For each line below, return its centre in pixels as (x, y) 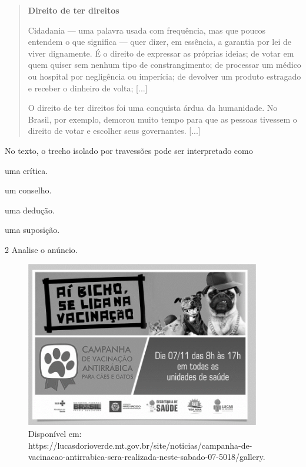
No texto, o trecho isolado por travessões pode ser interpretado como (129, 150)
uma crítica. (26, 170)
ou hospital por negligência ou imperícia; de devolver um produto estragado (164, 76)
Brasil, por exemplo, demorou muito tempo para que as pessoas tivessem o (162, 119)
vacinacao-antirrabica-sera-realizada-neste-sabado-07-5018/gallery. (147, 457)
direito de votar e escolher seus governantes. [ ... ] (114, 131)
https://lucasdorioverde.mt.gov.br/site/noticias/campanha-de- (140, 445)
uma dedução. (30, 210)
